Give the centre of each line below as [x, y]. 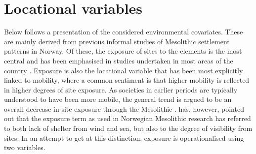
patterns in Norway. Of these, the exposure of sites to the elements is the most [123, 51]
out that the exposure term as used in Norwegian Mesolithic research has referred [128, 118]
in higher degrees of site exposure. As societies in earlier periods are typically [121, 89]
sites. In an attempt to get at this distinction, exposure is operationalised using [124, 138]
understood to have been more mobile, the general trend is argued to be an [118, 99]
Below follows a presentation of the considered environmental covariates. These [124, 32]
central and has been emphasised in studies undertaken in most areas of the [119, 60]
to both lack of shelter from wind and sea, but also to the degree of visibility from [128, 128]
